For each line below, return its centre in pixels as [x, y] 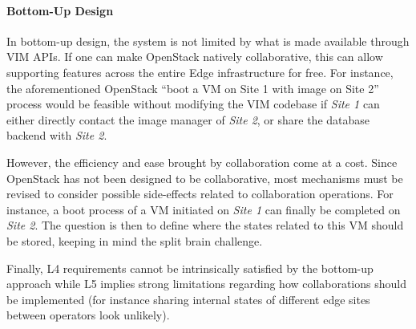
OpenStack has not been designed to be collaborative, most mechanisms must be [205, 178]
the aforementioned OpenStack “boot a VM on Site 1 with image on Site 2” [193, 88]
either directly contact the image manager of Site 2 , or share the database [188, 119]
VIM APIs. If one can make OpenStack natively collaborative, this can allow [195, 57]
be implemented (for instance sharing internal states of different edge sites [188, 299]
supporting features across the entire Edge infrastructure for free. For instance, [200, 72]
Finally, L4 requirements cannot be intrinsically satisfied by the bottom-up [190, 268]
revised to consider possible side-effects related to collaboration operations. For [200, 194]
